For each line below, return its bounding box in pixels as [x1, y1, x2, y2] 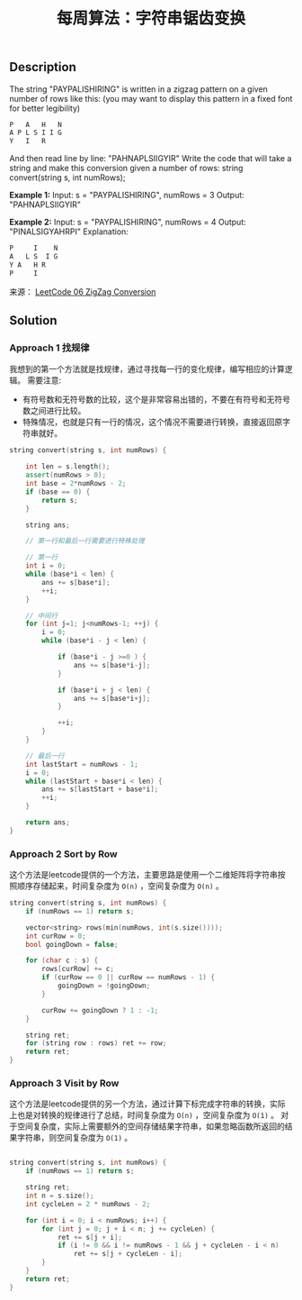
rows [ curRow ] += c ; [41, 965, 115, 974]
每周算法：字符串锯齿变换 [56, 8, 245, 29]
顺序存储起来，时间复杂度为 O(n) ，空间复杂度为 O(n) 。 [16, 880, 225, 892]
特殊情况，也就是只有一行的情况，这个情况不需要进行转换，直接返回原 [22, 416, 283, 428]
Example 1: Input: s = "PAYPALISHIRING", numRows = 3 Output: [9, 190, 244, 201]
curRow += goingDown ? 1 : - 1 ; [41, 1005, 159, 1014]
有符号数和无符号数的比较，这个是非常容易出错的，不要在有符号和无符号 [22, 394, 290, 405]
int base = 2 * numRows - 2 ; [25, 479, 127, 488]
